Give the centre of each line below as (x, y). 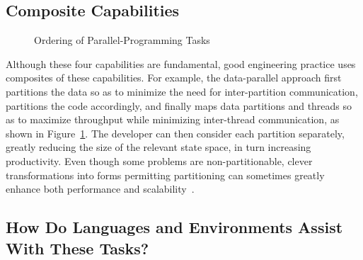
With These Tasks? (77, 248)
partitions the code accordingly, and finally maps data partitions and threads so (179, 105)
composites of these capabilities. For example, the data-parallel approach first (174, 78)
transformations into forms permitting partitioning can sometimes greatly (165, 175)
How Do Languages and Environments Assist (174, 227)
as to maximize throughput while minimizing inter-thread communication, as (173, 119)
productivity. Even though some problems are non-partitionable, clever (159, 160)
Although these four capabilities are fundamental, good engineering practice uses (181, 63)
